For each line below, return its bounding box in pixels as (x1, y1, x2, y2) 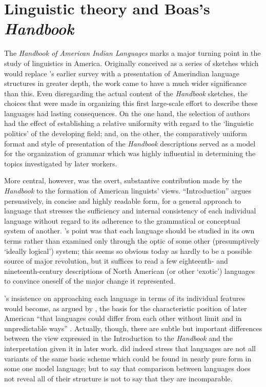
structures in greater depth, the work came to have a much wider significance (4, 78, 247, 89)
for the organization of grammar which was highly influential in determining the (4, 148, 256, 159)
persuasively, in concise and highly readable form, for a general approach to (4, 195, 241, 206)
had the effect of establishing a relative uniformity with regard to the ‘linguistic (4, 118, 254, 128)
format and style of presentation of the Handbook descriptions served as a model (4, 138, 256, 148)
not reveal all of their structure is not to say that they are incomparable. (4, 373, 233, 383)
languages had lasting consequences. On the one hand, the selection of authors (4, 107, 250, 118)
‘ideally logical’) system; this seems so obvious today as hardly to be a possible (4, 245, 252, 256)
